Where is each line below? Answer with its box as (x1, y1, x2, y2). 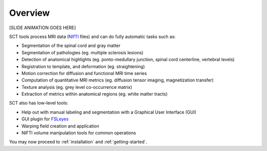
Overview (9, 7, 50, 18)
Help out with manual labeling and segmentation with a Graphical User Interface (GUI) (21, 109, 196, 115)
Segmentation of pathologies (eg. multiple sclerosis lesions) (21, 49, 143, 55)
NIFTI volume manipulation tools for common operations (21, 130, 136, 136)
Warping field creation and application (21, 123, 99, 129)
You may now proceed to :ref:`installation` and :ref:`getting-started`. (9, 139, 147, 145)
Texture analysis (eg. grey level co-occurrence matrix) (21, 84, 133, 90)
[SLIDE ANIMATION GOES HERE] (9, 25, 76, 31)
